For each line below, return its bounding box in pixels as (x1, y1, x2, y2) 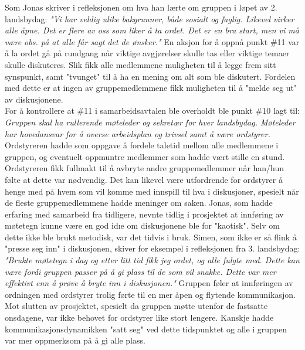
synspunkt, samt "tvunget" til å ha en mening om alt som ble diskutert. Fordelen (5, 70, 296, 82)
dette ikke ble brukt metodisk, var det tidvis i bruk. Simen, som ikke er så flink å (5, 230, 297, 243)
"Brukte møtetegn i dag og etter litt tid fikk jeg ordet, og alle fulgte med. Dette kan (5, 254, 300, 266)
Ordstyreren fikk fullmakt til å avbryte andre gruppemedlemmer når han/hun (5, 162, 284, 174)
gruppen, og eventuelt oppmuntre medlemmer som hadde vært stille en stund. (5, 150, 285, 162)
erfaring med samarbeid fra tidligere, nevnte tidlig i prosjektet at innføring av (5, 208, 284, 220)
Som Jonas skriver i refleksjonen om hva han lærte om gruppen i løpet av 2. (5, 1, 277, 13)
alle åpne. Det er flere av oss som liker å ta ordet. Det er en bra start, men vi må (5, 24, 299, 36)
